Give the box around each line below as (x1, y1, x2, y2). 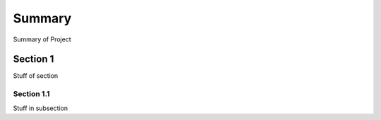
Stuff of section (13, 72, 59, 80)
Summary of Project (13, 35, 71, 44)
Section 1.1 (13, 89, 50, 99)
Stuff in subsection (13, 104, 68, 112)
